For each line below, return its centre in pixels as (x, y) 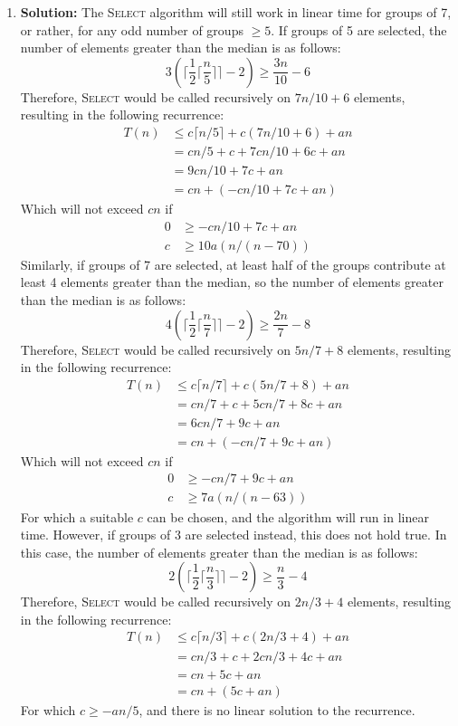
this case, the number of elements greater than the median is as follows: (219, 552)
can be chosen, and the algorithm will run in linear (288, 516)
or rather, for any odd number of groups (132, 29)
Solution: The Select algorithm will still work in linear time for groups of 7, (236, 12)
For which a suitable (77, 516)
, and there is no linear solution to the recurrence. (277, 709)
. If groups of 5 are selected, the (359, 29)
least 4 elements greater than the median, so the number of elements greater (232, 282)
